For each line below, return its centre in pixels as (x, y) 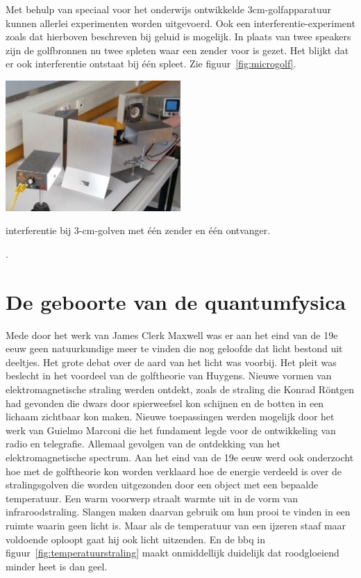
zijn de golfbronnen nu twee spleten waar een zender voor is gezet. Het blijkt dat (177, 50)
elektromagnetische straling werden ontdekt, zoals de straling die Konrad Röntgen (180, 389)
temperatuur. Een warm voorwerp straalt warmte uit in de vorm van (152, 498)
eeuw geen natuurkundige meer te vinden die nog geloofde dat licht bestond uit (174, 348)
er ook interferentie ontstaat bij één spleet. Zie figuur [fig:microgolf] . (151, 64)
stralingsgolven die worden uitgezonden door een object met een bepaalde (162, 485)
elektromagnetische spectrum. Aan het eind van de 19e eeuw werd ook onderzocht (180, 457)
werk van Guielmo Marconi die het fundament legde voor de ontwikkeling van (171, 430)
